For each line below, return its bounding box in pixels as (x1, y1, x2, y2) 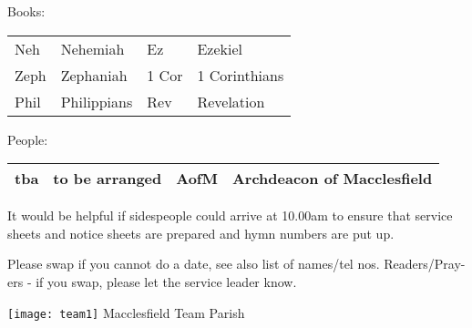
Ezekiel (197, 37, 242, 59)
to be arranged (53, 168, 162, 190)
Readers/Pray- (384, 254, 466, 273)
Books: (7, 2, 46, 20)
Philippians (60, 90, 133, 112)
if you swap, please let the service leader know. (36, 272, 297, 291)
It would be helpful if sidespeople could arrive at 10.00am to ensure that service (7, 206, 453, 225)
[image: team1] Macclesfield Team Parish (7, 302, 245, 322)
